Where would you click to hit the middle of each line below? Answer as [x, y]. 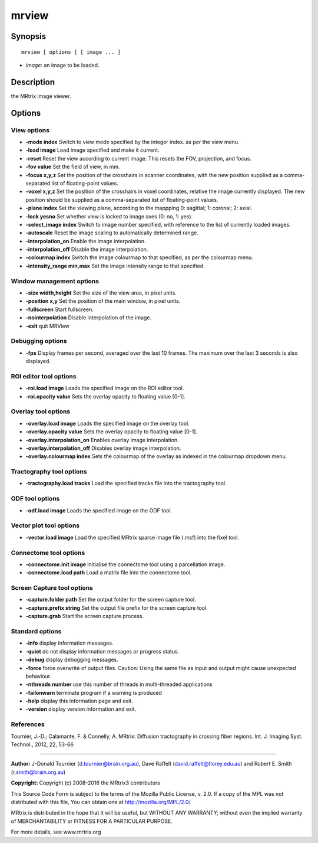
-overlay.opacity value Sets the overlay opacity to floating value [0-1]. [111, 432]
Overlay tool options [41, 411]
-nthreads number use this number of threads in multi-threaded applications [119, 684]
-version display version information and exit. [81, 709]
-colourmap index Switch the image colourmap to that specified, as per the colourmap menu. [139, 257]
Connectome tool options [48, 553]
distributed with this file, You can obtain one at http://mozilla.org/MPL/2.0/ [101, 802]
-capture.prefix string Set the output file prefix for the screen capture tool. [117, 607]
